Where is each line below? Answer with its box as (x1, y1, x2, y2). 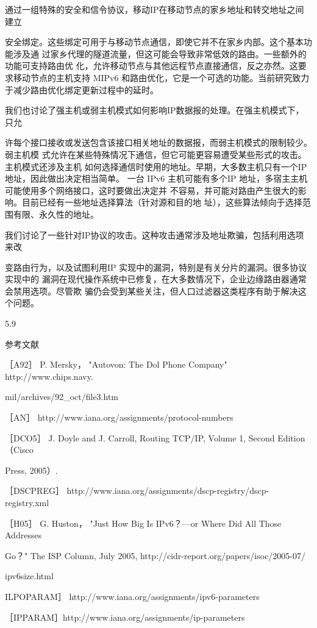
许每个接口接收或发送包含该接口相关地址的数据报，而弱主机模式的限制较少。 (5, 136, 312, 149)
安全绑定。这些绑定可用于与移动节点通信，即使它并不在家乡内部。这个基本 (5, 35, 304, 48)
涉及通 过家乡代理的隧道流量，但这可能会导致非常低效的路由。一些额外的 (13, 47, 307, 60)
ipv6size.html (5, 569, 54, 582)
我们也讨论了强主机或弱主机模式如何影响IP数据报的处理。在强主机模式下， (5, 104, 304, 116)
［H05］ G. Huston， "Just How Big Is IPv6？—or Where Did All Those (5, 516, 282, 529)
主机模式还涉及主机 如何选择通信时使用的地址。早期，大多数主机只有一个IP (5, 160, 307, 173)
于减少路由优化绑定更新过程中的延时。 (5, 83, 158, 96)
